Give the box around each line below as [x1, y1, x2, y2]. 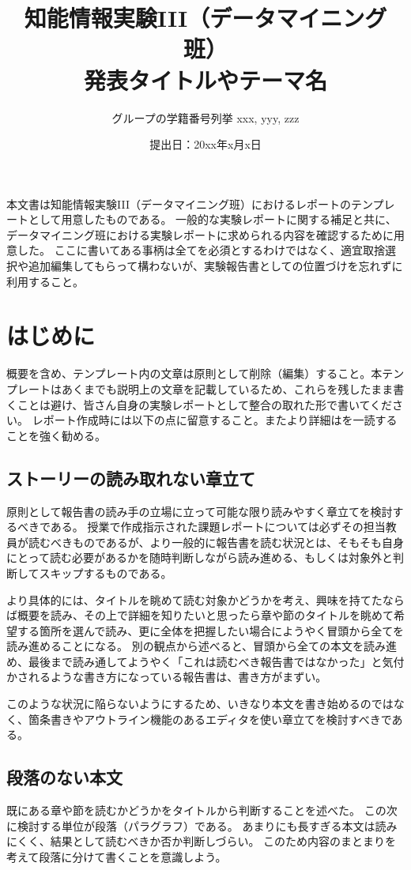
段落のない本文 [6, 765, 123, 789]
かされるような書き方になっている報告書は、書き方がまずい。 [6, 669, 327, 685]
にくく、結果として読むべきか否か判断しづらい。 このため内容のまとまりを [6, 833, 397, 849]
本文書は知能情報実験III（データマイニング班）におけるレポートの [6, 195, 351, 212]
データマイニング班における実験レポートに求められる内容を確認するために [6, 226, 394, 243]
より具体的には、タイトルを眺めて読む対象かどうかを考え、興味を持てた [6, 591, 383, 608]
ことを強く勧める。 [6, 427, 106, 443]
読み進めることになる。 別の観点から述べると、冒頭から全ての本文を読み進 [6, 638, 398, 654]
